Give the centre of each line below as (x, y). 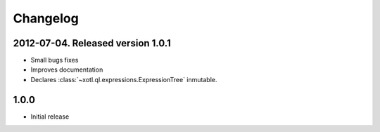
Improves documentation (67, 70)
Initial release (50, 117)
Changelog (46, 18)
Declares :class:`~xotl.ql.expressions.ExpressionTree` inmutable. (124, 79)
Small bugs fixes (55, 60)
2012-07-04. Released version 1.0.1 (92, 43)
